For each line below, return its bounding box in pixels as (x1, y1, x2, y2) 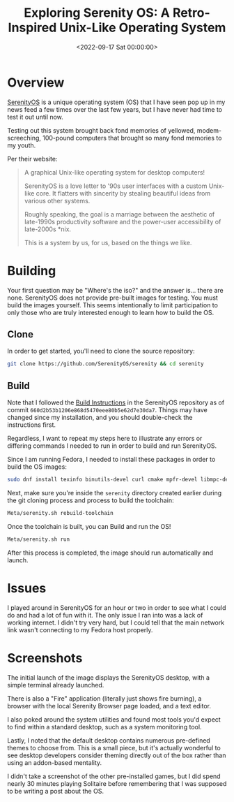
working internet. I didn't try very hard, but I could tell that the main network (7, 618, 225, 627)
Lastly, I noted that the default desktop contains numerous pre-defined (7, 736, 210, 745)
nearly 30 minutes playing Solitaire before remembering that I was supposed (7, 779, 227, 787)
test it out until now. (7, 112, 64, 121)
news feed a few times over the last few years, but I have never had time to (7, 105, 223, 113)
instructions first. (7, 421, 56, 429)
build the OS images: (7, 462, 68, 471)
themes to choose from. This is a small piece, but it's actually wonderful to (7, 743, 221, 752)
